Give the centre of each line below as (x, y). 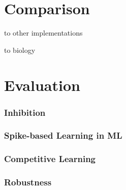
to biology (20, 50)
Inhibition (25, 112)
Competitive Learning (50, 159)
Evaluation (42, 85)
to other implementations (43, 33)
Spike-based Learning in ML (63, 135)
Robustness (28, 182)
